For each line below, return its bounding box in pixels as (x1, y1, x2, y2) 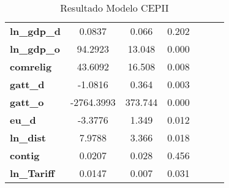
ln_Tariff (10, 166, 54, 180)
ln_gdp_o (10, 42, 60, 56)
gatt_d (10, 77, 45, 91)
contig (10, 148, 40, 162)
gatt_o (10, 95, 44, 109)
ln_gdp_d (10, 24, 61, 38)
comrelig (10, 59, 52, 73)
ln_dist (10, 130, 46, 145)
